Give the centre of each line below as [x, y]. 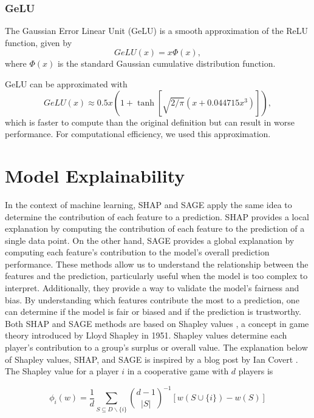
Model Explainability [95, 175]
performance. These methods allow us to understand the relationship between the [157, 264]
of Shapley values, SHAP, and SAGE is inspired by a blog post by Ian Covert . [152, 359]
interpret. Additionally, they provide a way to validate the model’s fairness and [152, 288]
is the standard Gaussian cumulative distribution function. [166, 63]
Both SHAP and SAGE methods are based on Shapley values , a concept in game [157, 323]
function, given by [39, 42]
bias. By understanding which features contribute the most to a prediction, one [152, 299]
